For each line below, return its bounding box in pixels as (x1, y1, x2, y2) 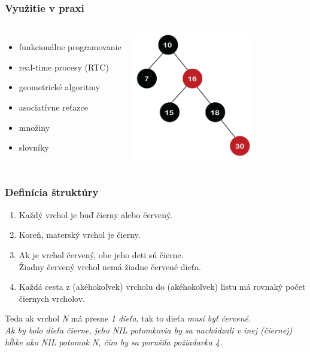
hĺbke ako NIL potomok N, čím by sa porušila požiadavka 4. (5, 335, 223, 348)
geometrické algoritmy (19, 81, 100, 93)
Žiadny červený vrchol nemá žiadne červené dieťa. (19, 260, 202, 273)
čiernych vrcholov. (19, 292, 85, 304)
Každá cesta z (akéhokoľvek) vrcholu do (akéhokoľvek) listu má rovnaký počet (19, 280, 306, 293)
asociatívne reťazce (19, 101, 89, 113)
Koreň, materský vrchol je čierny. (19, 228, 141, 241)
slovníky (19, 141, 49, 154)
